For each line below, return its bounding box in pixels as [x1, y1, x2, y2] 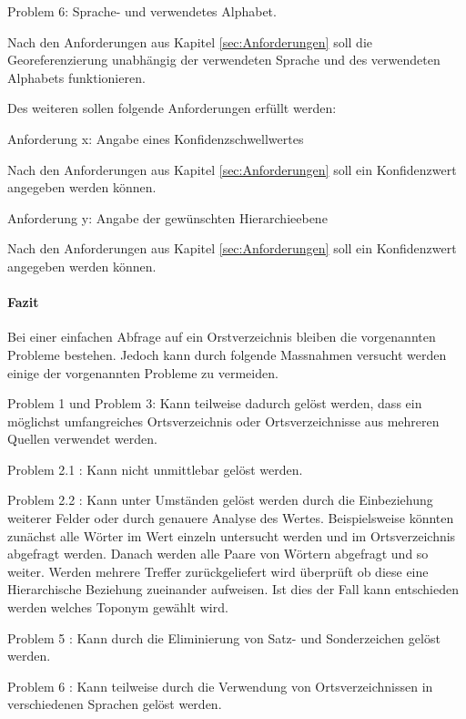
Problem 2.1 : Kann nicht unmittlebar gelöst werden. [7, 459, 303, 478]
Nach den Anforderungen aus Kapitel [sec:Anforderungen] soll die [7, 32, 373, 51]
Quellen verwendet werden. [7, 429, 157, 448]
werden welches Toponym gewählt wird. [7, 598, 228, 617]
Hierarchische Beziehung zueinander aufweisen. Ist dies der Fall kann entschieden [7, 580, 459, 599]
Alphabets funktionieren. [7, 67, 146, 87]
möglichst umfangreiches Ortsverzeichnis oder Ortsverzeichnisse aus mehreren [7, 411, 440, 430]
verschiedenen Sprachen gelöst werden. [7, 694, 222, 714]
